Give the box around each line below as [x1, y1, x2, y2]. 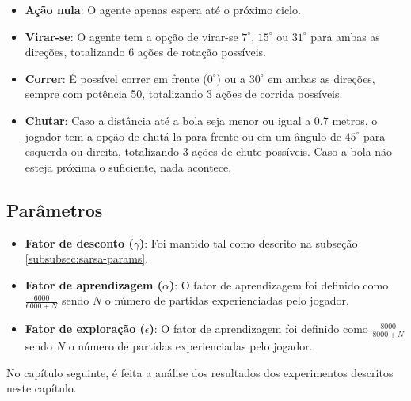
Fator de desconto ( [25, 234, 134, 251]
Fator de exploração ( [25, 320, 145, 337]
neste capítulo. [6, 380, 77, 396]
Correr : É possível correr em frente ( [25, 70, 207, 86]
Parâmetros [6, 197, 103, 221]
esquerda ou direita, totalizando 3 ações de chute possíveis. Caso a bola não [25, 143, 393, 160]
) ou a [216, 70, 246, 86]
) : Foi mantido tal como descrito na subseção [139, 234, 358, 251]
